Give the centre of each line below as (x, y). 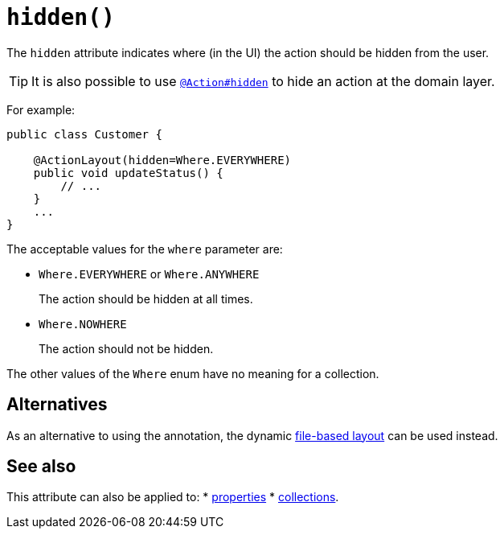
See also (41, 467)
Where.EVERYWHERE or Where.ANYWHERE (149, 274)
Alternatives (57, 405)
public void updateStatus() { (128, 173)
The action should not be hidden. (126, 348)
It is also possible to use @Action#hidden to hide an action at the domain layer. (263, 81)
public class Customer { (84, 134)
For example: (41, 109)
